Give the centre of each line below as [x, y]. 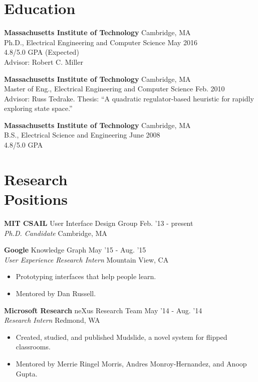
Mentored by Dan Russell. [56, 293]
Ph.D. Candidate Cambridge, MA [56, 233]
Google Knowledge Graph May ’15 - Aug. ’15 [75, 250]
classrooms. [33, 347]
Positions [36, 199]
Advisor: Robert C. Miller [44, 61]
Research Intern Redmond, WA [52, 320]
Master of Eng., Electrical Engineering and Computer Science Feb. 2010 [114, 89]
